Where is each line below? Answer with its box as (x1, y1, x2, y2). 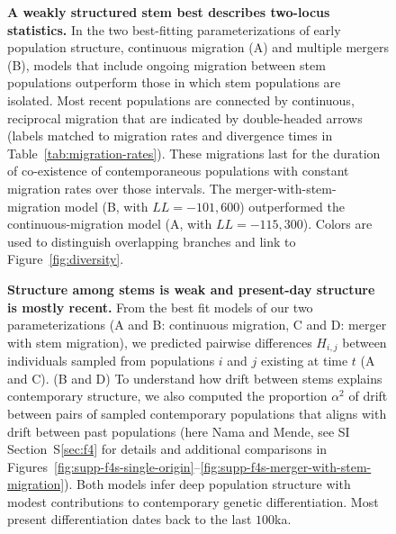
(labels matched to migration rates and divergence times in (7, 126, 333, 145)
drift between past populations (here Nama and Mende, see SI (7, 421, 350, 440)
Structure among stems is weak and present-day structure (7, 279, 375, 298)
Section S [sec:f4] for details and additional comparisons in (7, 439, 328, 458)
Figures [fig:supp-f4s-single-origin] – (7, 457, 201, 475)
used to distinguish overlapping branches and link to (7, 231, 296, 250)
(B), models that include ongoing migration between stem (7, 55, 326, 74)
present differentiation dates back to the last (7, 510, 252, 529)
